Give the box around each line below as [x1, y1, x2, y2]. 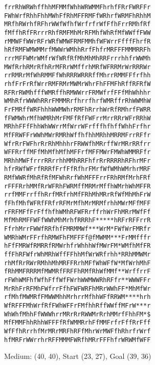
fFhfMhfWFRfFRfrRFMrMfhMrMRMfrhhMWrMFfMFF [4, 200, 151, 207]
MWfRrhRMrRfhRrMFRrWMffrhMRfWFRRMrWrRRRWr [4, 63, 151, 71]
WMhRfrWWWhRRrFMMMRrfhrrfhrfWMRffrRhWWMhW [4, 97, 151, 105]
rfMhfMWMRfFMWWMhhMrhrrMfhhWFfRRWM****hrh [4, 293, 151, 301]
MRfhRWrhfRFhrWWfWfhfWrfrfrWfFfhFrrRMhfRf [4, 20, 151, 28]
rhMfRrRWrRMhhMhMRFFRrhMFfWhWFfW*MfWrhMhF [4, 259, 151, 267]
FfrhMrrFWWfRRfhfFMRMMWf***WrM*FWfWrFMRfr [4, 225, 151, 233]
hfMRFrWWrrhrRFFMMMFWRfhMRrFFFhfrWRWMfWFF [4, 336, 151, 343]
